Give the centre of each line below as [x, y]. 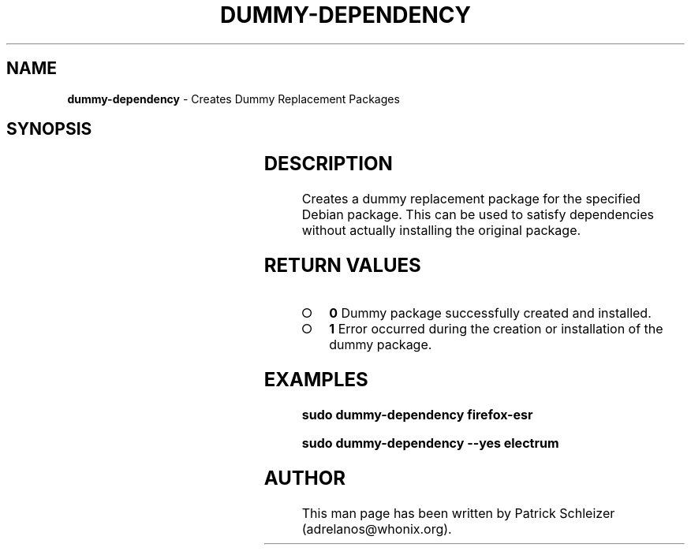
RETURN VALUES [342, 266]
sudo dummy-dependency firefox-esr [417, 414]
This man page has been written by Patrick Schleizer [458, 513]
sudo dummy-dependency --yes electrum [430, 443]
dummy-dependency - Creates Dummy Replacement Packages [233, 99]
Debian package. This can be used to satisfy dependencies [478, 215]
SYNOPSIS [49, 129]
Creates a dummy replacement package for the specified [471, 199]
